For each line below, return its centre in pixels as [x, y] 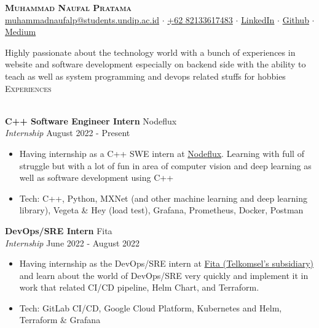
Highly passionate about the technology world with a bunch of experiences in [150, 52]
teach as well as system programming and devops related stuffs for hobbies [145, 76]
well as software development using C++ [96, 177]
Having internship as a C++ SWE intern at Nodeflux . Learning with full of [162, 153]
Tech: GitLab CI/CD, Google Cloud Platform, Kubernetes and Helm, [151, 307]
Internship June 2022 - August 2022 [73, 242]
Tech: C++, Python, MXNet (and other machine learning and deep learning [163, 198]
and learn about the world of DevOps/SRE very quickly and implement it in [164, 275]
